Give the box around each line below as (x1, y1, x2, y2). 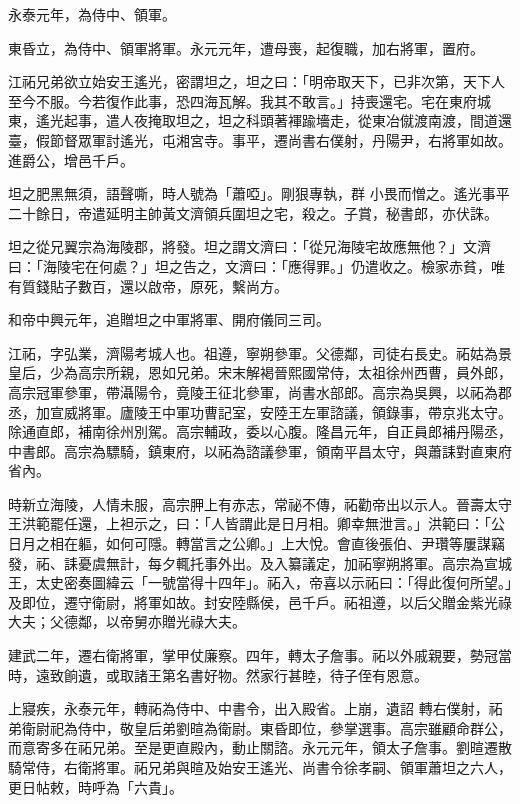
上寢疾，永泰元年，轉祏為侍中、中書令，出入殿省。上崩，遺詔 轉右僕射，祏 (8, 698, 503, 719)
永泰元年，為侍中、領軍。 (8, 4, 176, 24)
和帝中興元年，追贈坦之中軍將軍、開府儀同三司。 (8, 309, 330, 330)
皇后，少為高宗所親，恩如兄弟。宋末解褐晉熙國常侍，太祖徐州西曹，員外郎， (8, 362, 512, 383)
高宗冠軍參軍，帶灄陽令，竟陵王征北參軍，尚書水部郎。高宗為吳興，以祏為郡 (8, 381, 512, 402)
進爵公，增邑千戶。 (8, 149, 134, 170)
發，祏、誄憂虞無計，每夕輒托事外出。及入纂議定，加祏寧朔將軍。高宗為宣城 (8, 552, 512, 573)
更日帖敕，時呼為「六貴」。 (8, 776, 183, 797)
